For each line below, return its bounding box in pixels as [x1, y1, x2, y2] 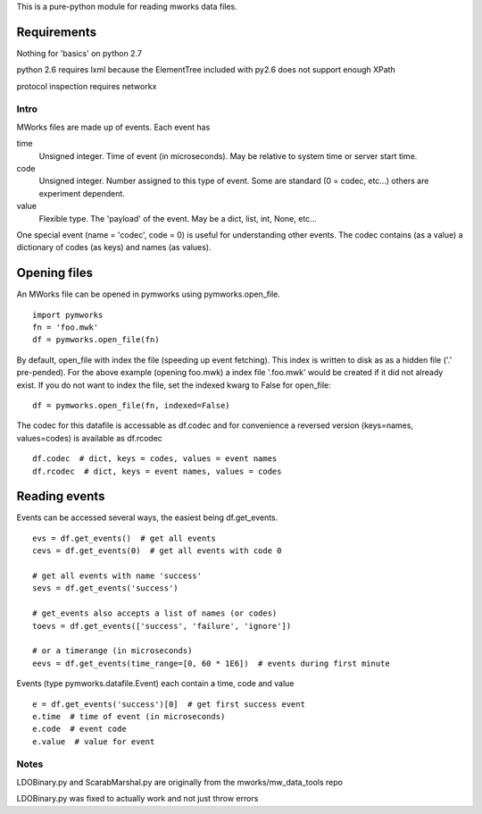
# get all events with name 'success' [32, 571, 203, 581]
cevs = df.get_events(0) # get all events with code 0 [32, 546, 282, 556]
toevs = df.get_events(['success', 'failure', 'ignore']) [32, 621, 292, 631]
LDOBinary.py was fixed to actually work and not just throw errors [16, 793, 259, 804]
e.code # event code [32, 724, 127, 734]
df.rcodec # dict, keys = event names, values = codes [32, 466, 282, 476]
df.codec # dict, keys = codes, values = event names [32, 454, 278, 464]
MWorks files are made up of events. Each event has [16, 122, 211, 132]
